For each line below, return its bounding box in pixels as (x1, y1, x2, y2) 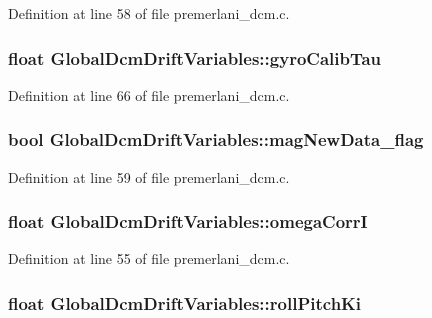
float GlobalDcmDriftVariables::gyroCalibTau (8, 45, 382, 70)
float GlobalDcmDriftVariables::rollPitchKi (8, 290, 362, 315)
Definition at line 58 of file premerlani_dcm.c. (8, 3, 290, 23)
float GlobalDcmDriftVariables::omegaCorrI (8, 209, 368, 234)
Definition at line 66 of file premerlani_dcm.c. (8, 84, 290, 105)
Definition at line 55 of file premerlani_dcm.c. (8, 248, 290, 269)
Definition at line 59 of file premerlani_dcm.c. (8, 166, 290, 187)
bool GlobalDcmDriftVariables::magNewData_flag (8, 127, 424, 152)
